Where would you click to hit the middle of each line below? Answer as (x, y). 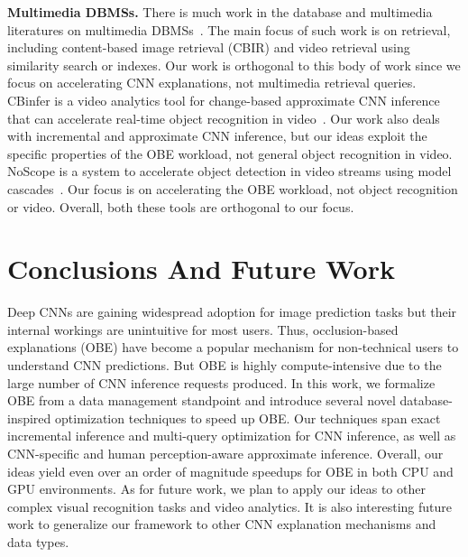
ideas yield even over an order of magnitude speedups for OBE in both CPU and (230, 471)
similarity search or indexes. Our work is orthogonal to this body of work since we (234, 65)
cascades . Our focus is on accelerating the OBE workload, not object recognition (233, 188)
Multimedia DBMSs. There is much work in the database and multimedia (220, 12)
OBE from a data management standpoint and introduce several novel (202, 400)
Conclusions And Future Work (201, 269)
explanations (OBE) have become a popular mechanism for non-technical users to (233, 347)
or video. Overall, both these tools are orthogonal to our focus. (181, 206)
